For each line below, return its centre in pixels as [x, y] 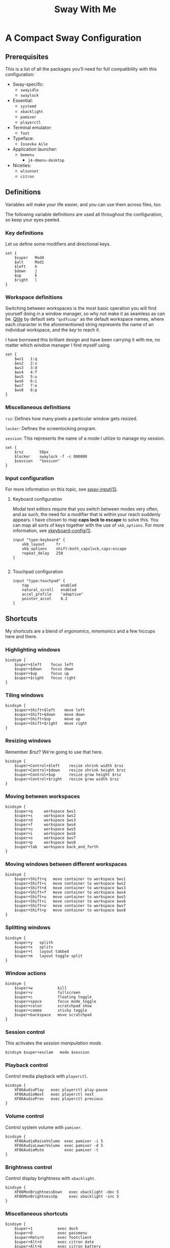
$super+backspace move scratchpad [53, 1015]
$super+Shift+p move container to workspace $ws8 [70, 910]
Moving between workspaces [43, 796]
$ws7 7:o [26, 386]
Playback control [27, 1065]
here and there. [21, 636]
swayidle [29, 90]
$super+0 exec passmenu [51, 1233]
